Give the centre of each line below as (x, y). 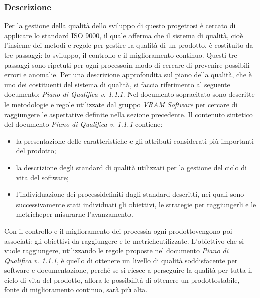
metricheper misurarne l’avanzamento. (74, 214)
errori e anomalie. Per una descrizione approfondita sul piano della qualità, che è (128, 75)
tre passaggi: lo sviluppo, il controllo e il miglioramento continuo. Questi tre (121, 55)
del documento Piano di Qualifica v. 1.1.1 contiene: (83, 124)
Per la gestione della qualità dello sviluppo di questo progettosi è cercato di (120, 25)
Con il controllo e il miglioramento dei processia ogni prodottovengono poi (118, 230)
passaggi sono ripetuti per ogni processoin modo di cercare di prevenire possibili (127, 65)
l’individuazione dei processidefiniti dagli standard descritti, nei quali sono (130, 194)
